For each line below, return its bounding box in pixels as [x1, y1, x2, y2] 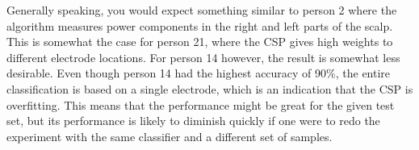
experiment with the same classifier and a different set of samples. [6, 127, 333, 144]
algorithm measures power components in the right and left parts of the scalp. [6, 17, 393, 34]
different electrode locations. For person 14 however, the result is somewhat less [6, 48, 400, 65]
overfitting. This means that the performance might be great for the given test [6, 96, 395, 113]
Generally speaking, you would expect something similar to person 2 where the [6, 2, 397, 18]
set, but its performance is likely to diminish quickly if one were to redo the [6, 112, 380, 129]
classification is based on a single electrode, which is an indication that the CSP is [6, 80, 413, 97]
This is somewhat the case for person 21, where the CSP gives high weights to [6, 33, 393, 50]
